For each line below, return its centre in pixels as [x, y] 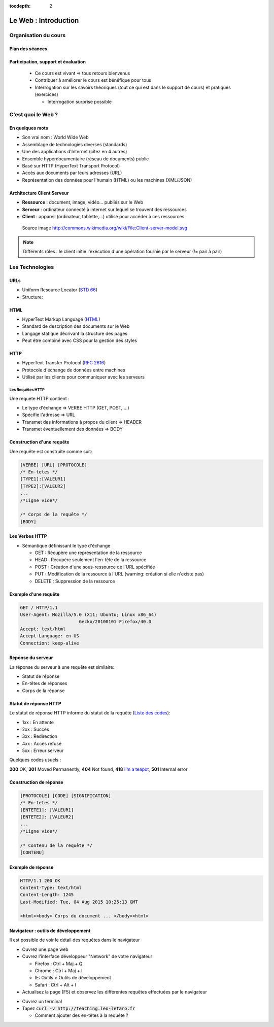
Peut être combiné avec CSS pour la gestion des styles [79, 340]
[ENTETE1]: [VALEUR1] [47, 810]
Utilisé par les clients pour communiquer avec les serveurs [83, 377]
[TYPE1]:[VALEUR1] [43, 479]
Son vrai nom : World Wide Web [55, 138]
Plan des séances [28, 49]
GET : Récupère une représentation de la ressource [88, 553]
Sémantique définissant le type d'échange [66, 545]
